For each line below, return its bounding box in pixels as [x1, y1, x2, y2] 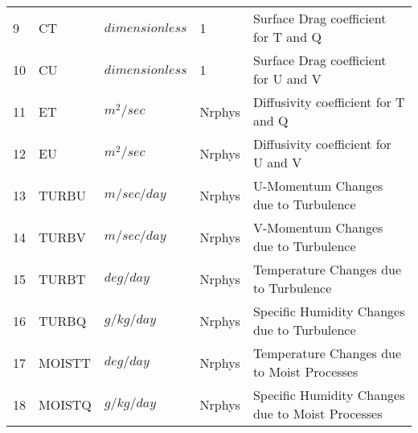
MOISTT [39, 353, 91, 372]
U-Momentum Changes [252, 176, 383, 195]
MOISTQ [39, 394, 92, 414]
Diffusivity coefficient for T [252, 93, 405, 111]
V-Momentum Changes [252, 218, 383, 237]
